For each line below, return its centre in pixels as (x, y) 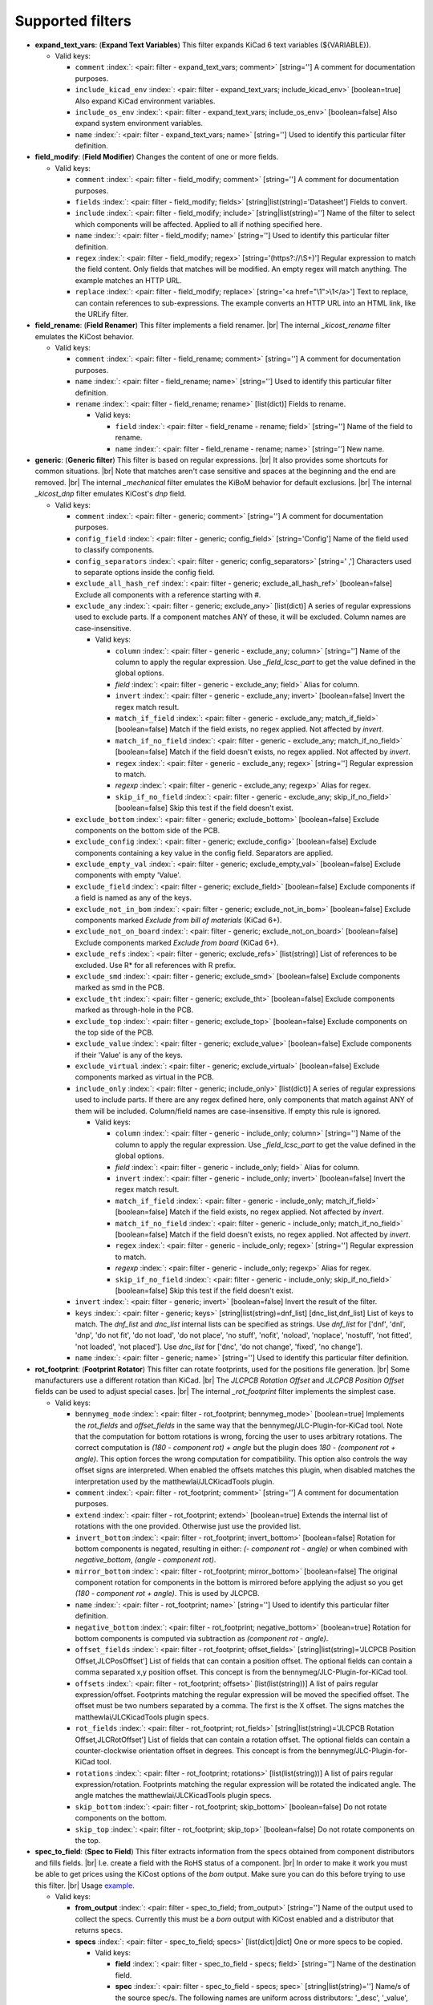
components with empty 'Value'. (128, 875)
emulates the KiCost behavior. (85, 336)
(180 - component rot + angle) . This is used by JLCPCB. (167, 1594)
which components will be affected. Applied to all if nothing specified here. (198, 224)
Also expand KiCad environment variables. (145, 101)
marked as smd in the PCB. (119, 987)
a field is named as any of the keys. (134, 897)
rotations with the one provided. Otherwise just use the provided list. (188, 1526)
